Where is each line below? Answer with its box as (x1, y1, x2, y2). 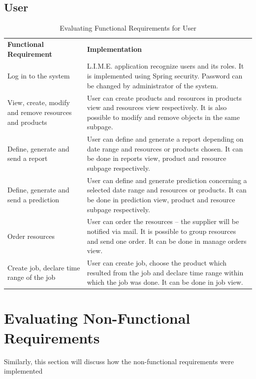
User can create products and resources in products (87, 92, 242, 103)
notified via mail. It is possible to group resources (87, 226, 236, 236)
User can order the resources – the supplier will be (87, 216, 239, 227)
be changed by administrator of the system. (87, 80, 218, 90)
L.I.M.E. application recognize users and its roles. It (87, 61, 244, 71)
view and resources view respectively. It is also (87, 102, 227, 113)
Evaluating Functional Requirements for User (60, 23, 196, 33)
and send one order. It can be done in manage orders (87, 235, 247, 246)
